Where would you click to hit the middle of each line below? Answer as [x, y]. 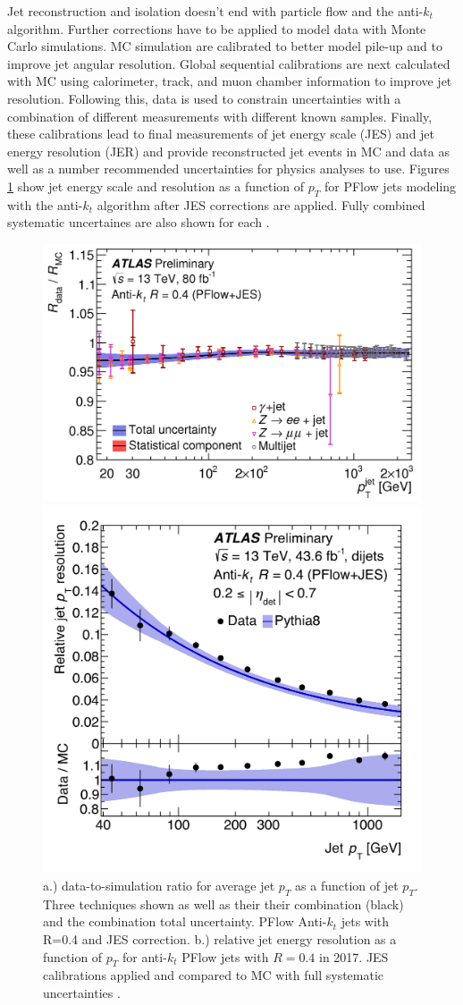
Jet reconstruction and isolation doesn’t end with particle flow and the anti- [215, 11]
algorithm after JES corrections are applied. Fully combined [261, 204]
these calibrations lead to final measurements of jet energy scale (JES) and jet [221, 134]
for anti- [145, 956]
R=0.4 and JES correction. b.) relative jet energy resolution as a [220, 939]
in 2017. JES [354, 956]
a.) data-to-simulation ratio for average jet [159, 886]
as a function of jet [347, 886]
